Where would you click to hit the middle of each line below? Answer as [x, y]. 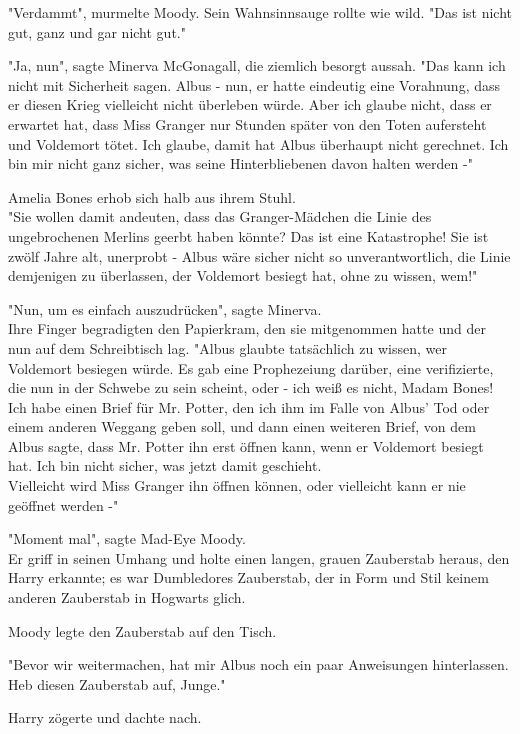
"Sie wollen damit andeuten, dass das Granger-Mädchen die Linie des [220, 216]
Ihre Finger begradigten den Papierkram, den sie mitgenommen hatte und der [247, 328]
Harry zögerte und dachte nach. [105, 717]
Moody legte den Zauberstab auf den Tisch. [142, 630]
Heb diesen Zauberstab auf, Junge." [117, 683]
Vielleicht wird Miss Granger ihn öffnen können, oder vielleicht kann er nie [237, 485]
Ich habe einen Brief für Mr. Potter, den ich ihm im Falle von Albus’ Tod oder [249, 406]
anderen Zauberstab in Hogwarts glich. [127, 597]
